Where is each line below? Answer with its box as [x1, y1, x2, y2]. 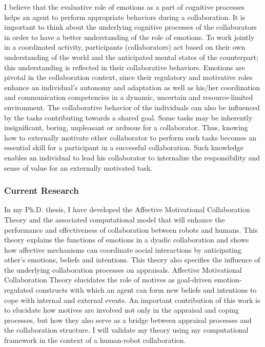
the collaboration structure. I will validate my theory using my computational [4, 324, 249, 335]
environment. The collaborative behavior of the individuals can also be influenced [4, 101, 260, 112]
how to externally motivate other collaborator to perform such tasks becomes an [4, 132, 257, 142]
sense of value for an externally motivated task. [4, 162, 153, 173]
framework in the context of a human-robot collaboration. [4, 335, 186, 345]
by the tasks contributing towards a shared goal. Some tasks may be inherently [4, 112, 253, 123]
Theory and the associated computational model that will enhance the [4, 214, 225, 224]
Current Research [4, 184, 79, 197]
